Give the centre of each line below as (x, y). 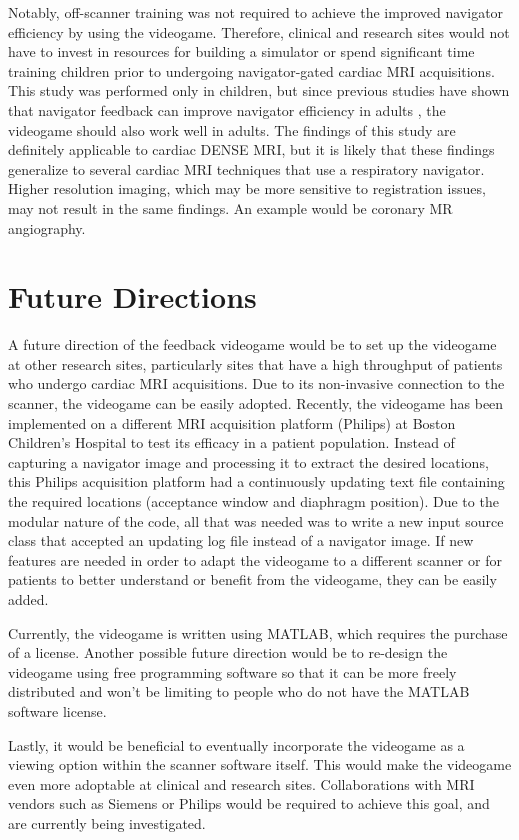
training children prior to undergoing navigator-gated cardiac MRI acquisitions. (251, 70)
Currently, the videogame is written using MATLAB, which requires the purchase (258, 632)
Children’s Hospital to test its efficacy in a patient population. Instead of (231, 442)
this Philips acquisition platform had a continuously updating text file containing (256, 481)
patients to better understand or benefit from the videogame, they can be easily (252, 579)
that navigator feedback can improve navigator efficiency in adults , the (227, 109)
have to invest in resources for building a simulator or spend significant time (241, 51)
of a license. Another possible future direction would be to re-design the (228, 652)
